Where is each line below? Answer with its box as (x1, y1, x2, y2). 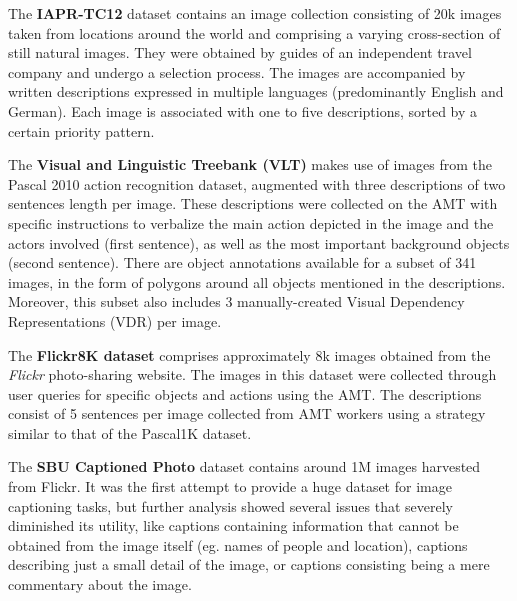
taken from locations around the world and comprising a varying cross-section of (8, 22, 501, 43)
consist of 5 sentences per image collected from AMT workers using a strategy (8, 403, 486, 424)
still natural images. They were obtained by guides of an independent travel (8, 42, 472, 63)
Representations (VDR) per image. (8, 310, 222, 331)
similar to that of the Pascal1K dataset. (8, 422, 252, 443)
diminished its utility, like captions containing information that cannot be (8, 515, 459, 536)
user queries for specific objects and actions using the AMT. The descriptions (8, 383, 482, 404)
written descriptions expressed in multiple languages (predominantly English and (8, 81, 504, 102)
